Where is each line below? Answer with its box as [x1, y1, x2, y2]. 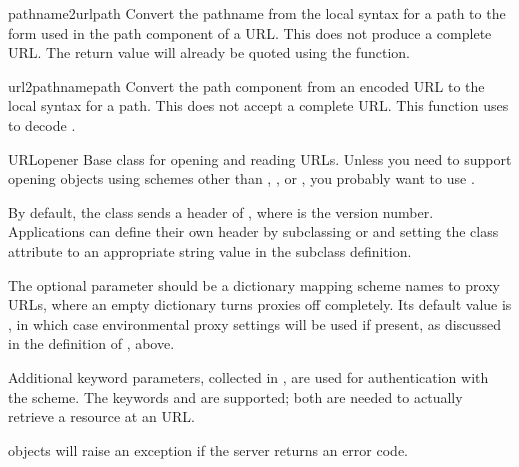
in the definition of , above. [8, 333, 175, 354]
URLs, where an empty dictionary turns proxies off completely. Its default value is [8, 294, 512, 315]
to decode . [8, 114, 76, 135]
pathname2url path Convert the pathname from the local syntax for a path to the [8, 3, 506, 23]
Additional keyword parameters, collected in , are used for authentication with [8, 366, 489, 387]
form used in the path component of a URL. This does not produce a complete [8, 22, 492, 43]
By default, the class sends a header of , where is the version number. [8, 201, 434, 222]
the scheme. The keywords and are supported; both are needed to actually [8, 386, 463, 407]
